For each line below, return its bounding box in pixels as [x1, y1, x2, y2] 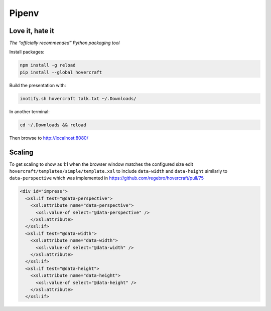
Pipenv [9, 8, 39, 19]
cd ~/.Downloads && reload [20, 122, 86, 128]
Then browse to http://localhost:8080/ [9, 135, 89, 141]
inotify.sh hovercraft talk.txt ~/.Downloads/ [20, 96, 137, 101]
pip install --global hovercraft [20, 69, 102, 75]
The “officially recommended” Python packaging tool [9, 40, 120, 46]
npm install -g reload [20, 63, 76, 68]
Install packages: [9, 49, 45, 55]
